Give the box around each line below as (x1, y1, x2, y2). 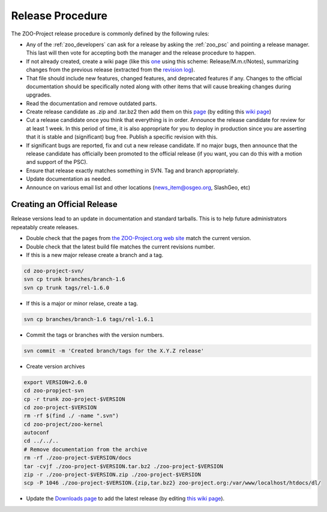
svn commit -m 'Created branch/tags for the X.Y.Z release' (23, 347, 205, 354)
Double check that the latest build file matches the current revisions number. (26, 243, 215, 250)
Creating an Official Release (11, 199, 118, 209)
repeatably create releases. (11, 223, 79, 230)
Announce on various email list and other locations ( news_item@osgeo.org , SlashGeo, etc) (26, 184, 251, 191)
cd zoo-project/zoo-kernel (23, 421, 103, 427)
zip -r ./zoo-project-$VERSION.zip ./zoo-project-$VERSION (23, 471, 201, 478)
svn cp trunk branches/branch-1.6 (23, 276, 125, 283)
